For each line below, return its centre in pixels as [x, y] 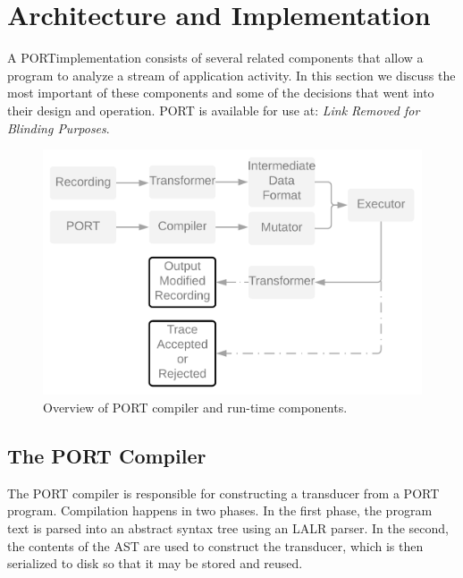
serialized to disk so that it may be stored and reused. [155, 563]
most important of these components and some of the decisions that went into [221, 93]
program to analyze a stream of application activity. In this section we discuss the [231, 75]
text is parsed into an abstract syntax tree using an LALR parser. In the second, [228, 528]
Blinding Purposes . [59, 127]
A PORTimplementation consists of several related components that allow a [215, 58]
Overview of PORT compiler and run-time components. [195, 408]
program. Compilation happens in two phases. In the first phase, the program [220, 510]
